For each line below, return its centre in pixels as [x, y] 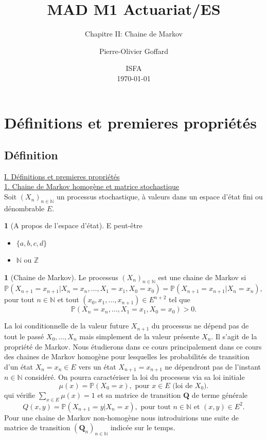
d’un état [19, 366]
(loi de [183, 386]
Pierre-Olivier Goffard [134, 51]
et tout [68, 299]
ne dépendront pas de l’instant [213, 366]
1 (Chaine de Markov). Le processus [61, 277]
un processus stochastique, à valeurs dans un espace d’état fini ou [160, 197]
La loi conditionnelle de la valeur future [67, 326]
